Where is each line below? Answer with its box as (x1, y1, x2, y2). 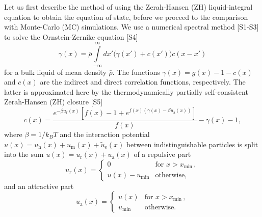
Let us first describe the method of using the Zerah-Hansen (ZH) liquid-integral (4, 2, 253, 12)
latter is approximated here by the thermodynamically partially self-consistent (4, 86, 248, 97)
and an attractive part (4, 180, 74, 191)
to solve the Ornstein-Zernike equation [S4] (4, 31, 138, 42)
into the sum (4, 149, 44, 159)
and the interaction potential (60, 128, 150, 139)
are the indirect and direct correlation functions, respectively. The (40, 76, 246, 87)
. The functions (112, 66, 160, 77)
